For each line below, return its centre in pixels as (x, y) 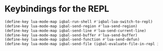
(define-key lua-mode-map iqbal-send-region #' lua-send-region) (71, 26)
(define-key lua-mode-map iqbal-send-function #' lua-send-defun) (72, 39)
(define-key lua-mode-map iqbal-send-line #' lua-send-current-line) (75, 31)
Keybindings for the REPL (57, 9)
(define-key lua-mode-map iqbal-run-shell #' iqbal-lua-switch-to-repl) (79, 22)
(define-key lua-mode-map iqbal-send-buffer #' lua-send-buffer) (71, 35)
